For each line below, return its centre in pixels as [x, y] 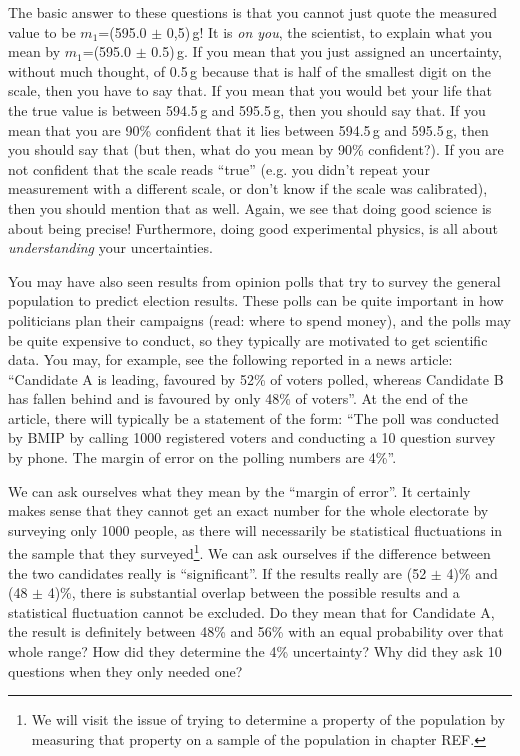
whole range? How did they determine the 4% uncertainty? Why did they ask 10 [255, 651]
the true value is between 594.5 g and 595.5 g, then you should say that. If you [247, 109]
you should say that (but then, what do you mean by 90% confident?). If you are [256, 149]
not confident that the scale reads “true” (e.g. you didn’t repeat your [219, 168]
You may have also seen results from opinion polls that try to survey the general [254, 280]
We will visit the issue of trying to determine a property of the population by [268, 719]
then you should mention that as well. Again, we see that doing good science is [250, 207]
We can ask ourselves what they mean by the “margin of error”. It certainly [239, 490]
